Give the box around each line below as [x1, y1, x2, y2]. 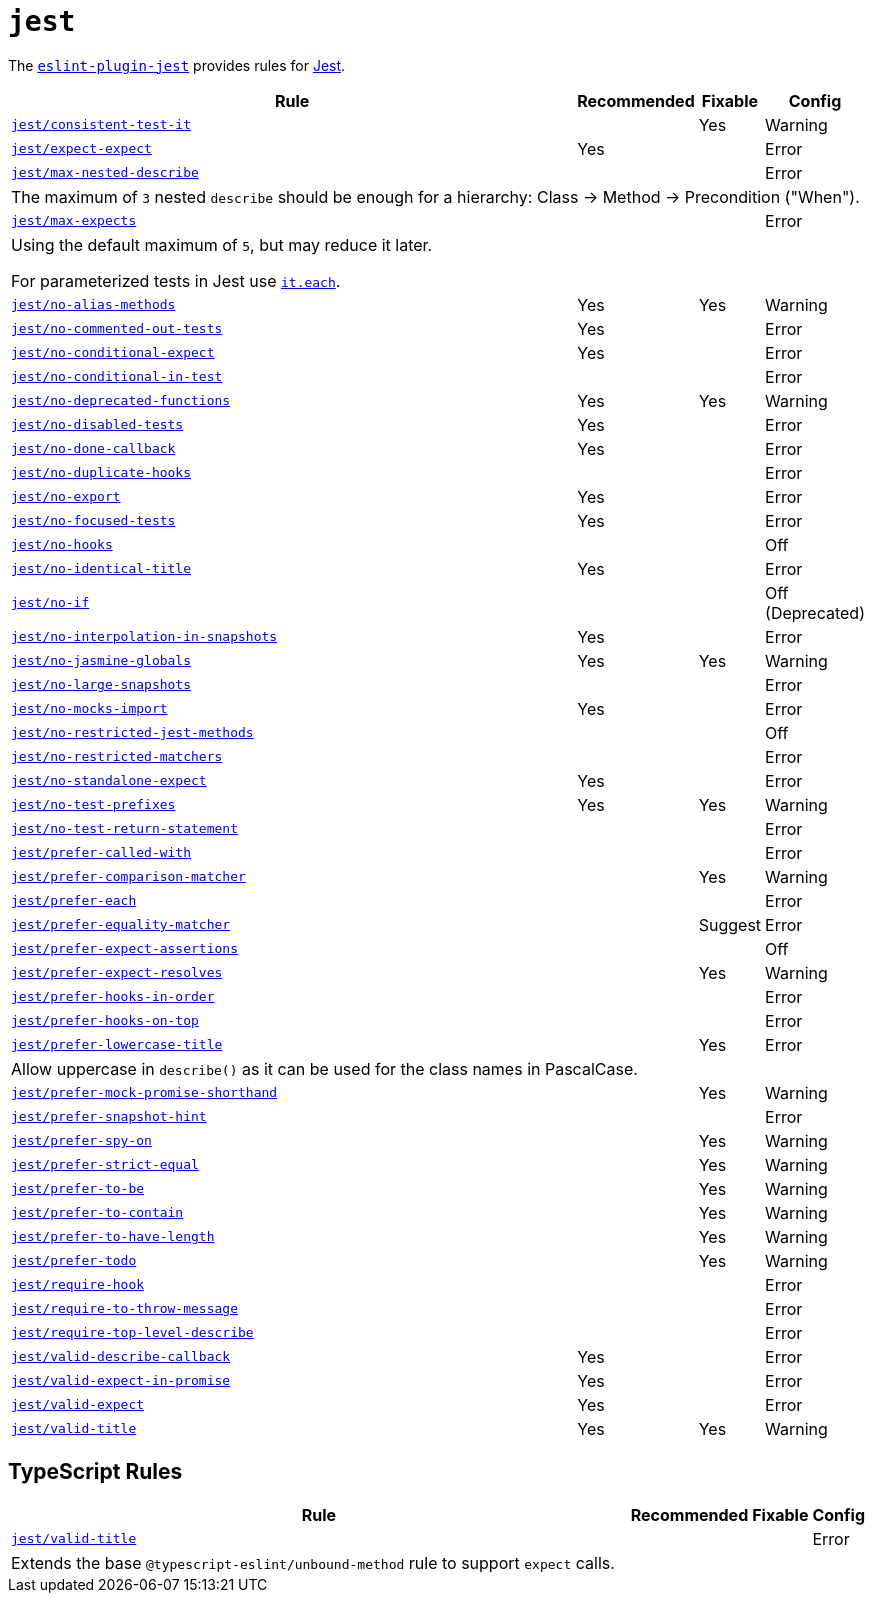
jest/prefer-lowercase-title [11, 1037, 223, 1053]
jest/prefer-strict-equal [11, 1157, 199, 1173]
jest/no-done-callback [11, 441, 176, 457]
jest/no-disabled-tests [11, 417, 184, 433]
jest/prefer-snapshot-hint [11, 1109, 207, 1125]
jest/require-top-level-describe [11, 1325, 254, 1341]
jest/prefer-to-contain [11, 1205, 184, 1221]
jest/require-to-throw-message [11, 1301, 238, 1317]
